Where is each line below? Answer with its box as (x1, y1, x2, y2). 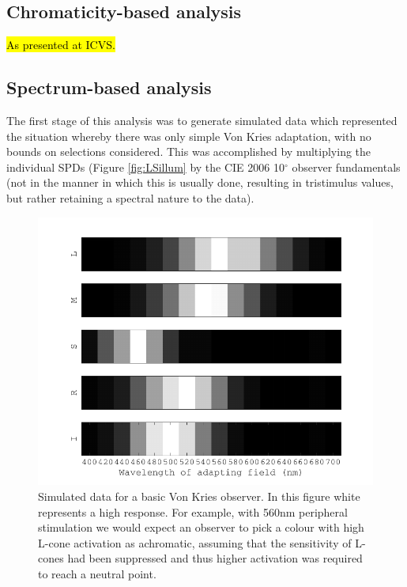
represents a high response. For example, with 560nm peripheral (38, 503, 348, 520)
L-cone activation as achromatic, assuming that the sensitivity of (38, 534, 352, 551)
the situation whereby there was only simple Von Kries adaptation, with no (6, 127, 371, 144)
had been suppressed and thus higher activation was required (67, 550, 363, 566)
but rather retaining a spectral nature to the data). (6, 189, 254, 206)
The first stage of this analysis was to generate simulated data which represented (6, 112, 398, 128)
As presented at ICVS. (6, 36, 115, 53)
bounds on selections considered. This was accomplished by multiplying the (6, 143, 371, 160)
